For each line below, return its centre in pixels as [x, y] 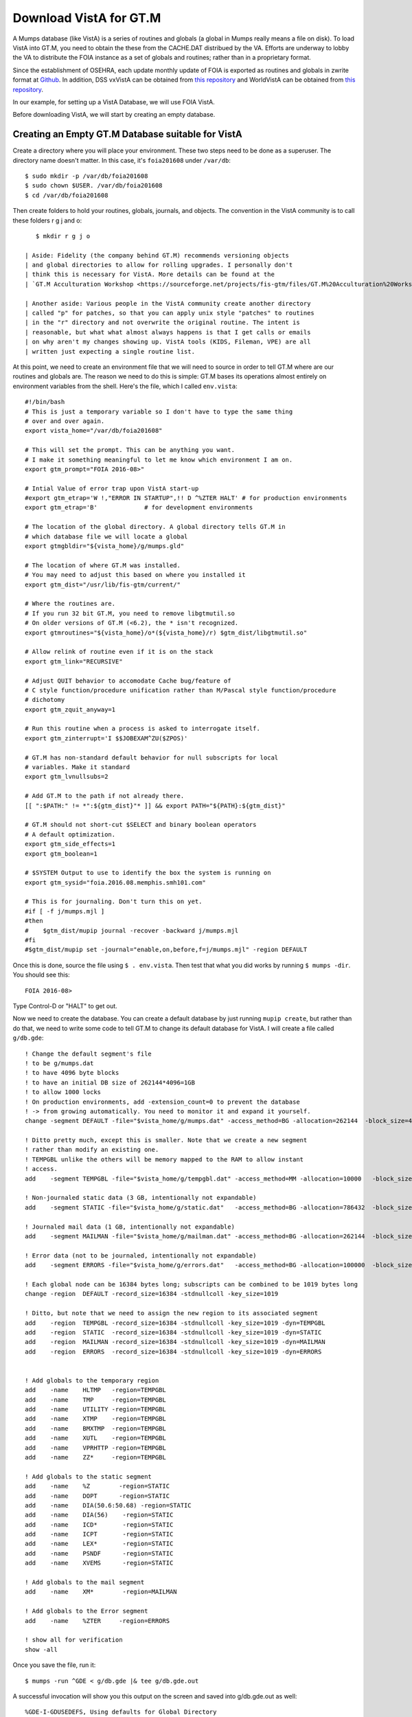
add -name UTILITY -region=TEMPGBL [95, 1409]
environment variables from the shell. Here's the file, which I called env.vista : [125, 386]
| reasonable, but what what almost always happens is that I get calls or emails [168, 332]
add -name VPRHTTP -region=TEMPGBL [95, 1448]
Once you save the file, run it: [54, 1665]
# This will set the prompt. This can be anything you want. [130, 450]
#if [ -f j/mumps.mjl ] [65, 911]
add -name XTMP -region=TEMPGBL [95, 1419]
